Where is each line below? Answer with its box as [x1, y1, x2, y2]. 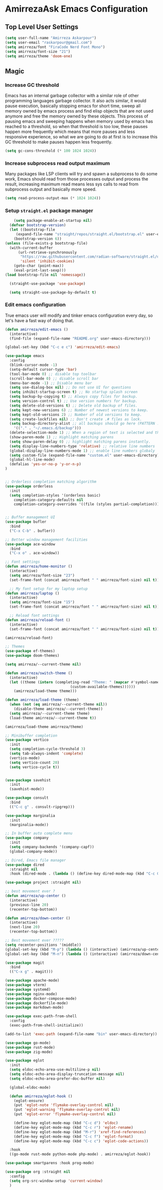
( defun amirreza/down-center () [5, 916, 70, 921]
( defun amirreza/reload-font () [5, 617, 70, 622]
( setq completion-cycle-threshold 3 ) [9, 746, 86, 752]
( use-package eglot [5, 1058, 45, 1063]
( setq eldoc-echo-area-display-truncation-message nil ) [9, 1072, 125, 1077]
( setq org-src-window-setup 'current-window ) [9, 1178, 103, 1183]
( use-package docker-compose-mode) [5, 996, 77, 1001]
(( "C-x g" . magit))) [9, 969, 53, 974]
